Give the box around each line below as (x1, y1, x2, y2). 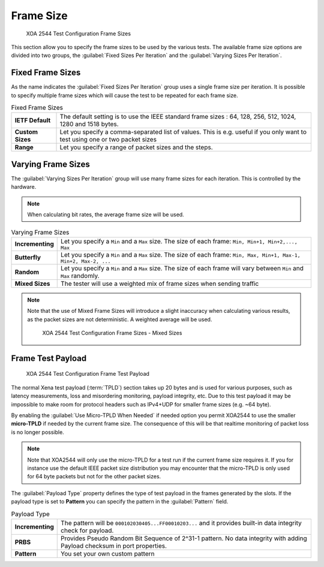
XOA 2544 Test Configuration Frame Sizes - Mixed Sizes (42, 330, 182, 337)
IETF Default (14, 116, 51, 125)
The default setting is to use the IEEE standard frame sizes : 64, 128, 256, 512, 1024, (59, 113, 296, 121)
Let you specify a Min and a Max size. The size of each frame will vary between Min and (61, 264, 304, 272)
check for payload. (61, 526, 114, 535)
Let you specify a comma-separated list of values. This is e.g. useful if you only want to (59, 128, 307, 136)
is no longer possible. (11, 429, 64, 436)
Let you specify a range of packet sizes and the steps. (59, 143, 213, 152)
